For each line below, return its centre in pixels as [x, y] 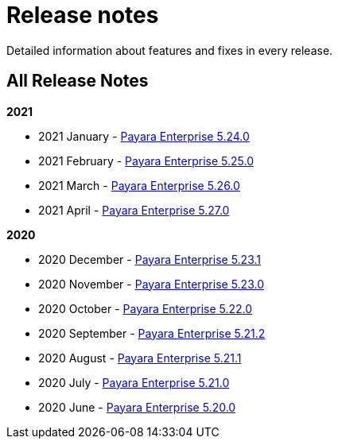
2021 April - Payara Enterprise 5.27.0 [134, 210]
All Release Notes [78, 81]
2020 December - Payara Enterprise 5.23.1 [150, 259]
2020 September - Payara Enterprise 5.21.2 [152, 333]
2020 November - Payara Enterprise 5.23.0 [151, 284]
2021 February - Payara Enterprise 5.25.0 [146, 161]
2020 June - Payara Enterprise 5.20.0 [137, 407]
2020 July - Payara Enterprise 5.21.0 [134, 382]
